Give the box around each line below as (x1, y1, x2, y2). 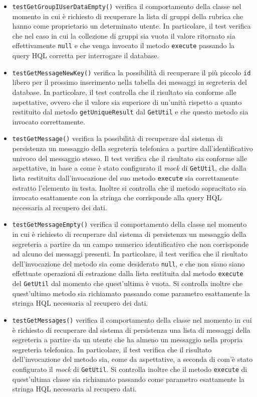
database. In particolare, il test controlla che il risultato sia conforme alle (12, 86, 236, 97)
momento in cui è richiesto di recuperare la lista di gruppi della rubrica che (12, 11, 243, 21)
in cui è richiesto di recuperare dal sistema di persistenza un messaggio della (12, 228, 246, 239)
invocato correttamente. (12, 116, 85, 126)
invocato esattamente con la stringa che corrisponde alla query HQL (12, 192, 222, 203)
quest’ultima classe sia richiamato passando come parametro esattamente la (12, 373, 244, 384)
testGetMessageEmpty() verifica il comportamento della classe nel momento (12, 219, 247, 229)
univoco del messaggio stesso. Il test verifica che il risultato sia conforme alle (12, 153, 247, 163)
